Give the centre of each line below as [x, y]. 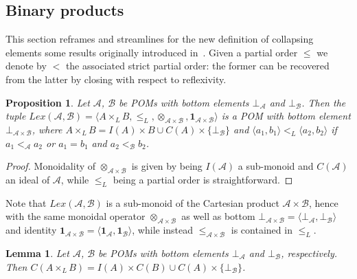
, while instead [163, 230]
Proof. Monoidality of [51, 166]
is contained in [262, 230]
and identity [31, 230]
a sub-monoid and [276, 166]
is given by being [167, 166]
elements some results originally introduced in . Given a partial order [152, 52]
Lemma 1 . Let [37, 253]
